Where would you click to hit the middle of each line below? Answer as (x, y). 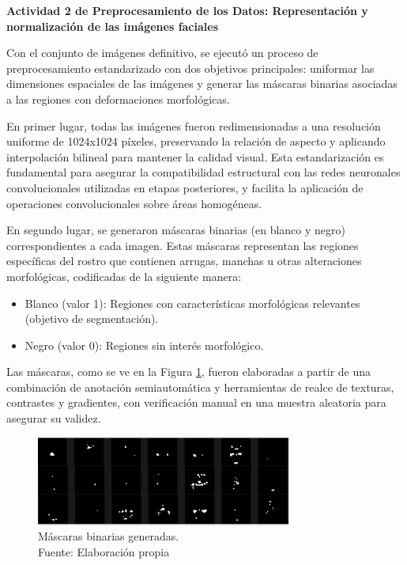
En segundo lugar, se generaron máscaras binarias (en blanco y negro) (176, 230)
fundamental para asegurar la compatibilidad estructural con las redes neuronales (203, 172)
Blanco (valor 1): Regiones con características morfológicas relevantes (192, 303)
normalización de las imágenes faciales (113, 26)
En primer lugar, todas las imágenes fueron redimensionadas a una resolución (194, 125)
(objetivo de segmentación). (92, 319)
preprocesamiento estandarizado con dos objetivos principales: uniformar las (190, 68)
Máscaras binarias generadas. (109, 536)
